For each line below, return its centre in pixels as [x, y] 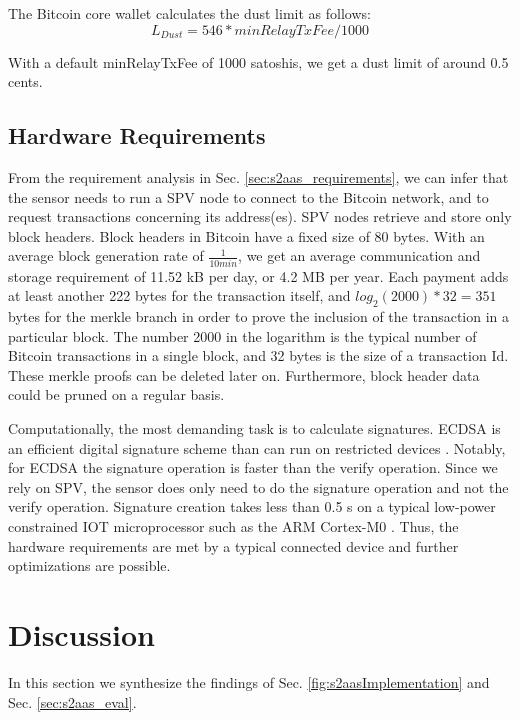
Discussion [81, 633]
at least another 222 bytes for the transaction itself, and [179, 295]
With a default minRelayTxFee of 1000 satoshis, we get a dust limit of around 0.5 [258, 61]
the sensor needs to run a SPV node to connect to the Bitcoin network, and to [248, 196]
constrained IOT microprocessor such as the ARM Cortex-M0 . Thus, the [233, 526]
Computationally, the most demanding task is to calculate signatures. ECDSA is [254, 428]
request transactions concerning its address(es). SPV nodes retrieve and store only [260, 216]
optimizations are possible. [89, 565]
